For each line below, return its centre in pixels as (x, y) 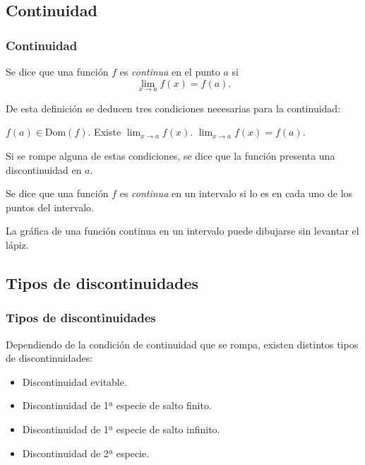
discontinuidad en (44, 169)
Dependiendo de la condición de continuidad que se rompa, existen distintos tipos (182, 344)
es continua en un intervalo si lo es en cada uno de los (236, 193)
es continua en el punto (170, 71)
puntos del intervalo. (50, 207)
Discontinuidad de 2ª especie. (86, 453)
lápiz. (17, 244)
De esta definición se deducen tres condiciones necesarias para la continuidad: (173, 108)
